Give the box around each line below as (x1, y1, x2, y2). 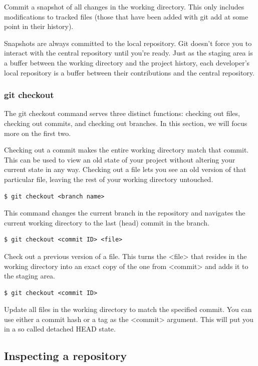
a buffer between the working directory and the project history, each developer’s (4, 57, 250, 67)
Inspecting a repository (4, 348, 127, 363)
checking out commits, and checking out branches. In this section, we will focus (4, 117, 247, 128)
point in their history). (4, 21, 74, 31)
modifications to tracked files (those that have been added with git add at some (4, 11, 248, 21)
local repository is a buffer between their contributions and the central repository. (4, 67, 254, 77)
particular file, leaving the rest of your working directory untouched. (4, 173, 213, 184)
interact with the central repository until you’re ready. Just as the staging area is (4, 47, 253, 58)
